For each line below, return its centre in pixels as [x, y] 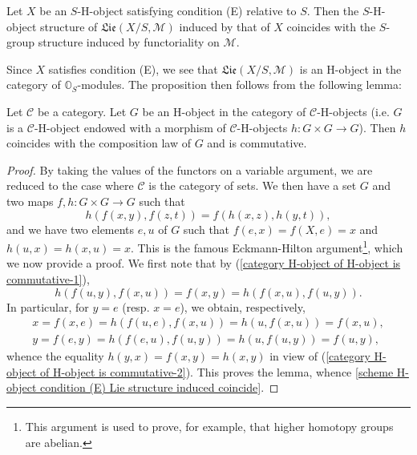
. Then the [333, 10]
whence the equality [55, 356]
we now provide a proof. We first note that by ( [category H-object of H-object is [204, 263]
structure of [69, 26]
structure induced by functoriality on [129, 42]
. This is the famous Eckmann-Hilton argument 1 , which [267, 246]
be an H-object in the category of [224, 111]
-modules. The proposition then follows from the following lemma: [239, 85]
